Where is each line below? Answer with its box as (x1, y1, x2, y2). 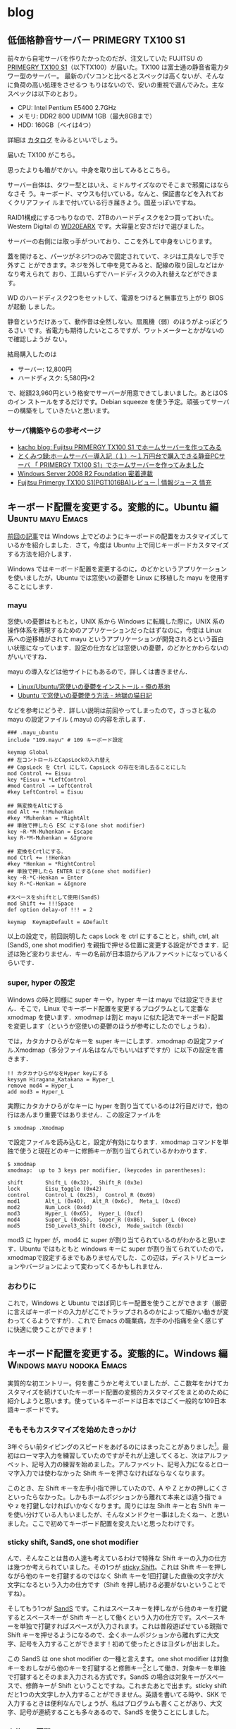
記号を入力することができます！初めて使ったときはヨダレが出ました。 (19, 1639, 223, 1648)
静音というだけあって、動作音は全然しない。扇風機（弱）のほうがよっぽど (7, 317, 223, 325)
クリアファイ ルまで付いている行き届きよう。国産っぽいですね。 (13, 198, 200, 207)
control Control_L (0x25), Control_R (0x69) (7, 1191, 156, 1199)
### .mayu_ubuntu (7, 729, 58, 736)
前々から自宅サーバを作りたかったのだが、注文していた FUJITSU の (7, 54, 203, 62)
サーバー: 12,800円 (17, 365, 72, 373)
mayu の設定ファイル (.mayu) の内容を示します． (7, 715, 149, 724)
